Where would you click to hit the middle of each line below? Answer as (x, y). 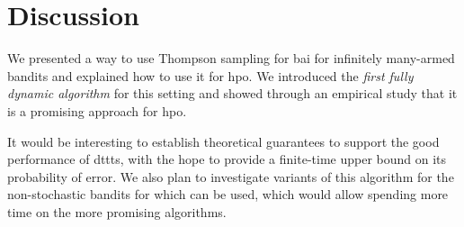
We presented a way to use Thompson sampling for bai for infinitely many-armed (231, 58)
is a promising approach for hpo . (97, 110)
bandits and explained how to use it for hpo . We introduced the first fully (210, 75)
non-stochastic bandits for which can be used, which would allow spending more (228, 194)
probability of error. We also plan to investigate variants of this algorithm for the (231, 176)
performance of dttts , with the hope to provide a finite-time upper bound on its (227, 159)
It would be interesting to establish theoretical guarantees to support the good (223, 141)
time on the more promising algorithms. (117, 211)
